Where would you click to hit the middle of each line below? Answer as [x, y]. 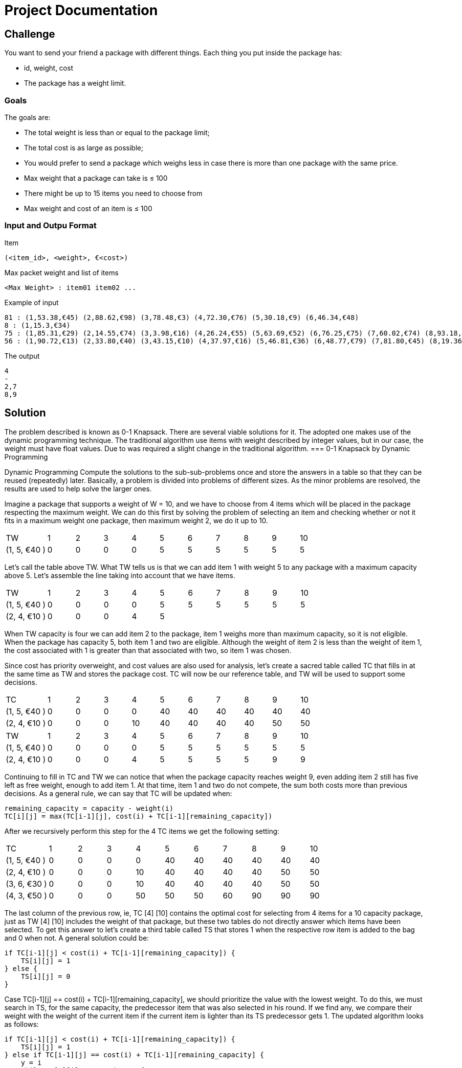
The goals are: [28, 117]
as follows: [22, 1024]
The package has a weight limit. [75, 83]
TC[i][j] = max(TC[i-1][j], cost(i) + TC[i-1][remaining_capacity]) [138, 816]
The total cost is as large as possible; [84, 147]
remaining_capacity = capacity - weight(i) [89, 808]
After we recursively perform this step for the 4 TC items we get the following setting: [142, 831]
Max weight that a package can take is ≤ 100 [96, 178]
